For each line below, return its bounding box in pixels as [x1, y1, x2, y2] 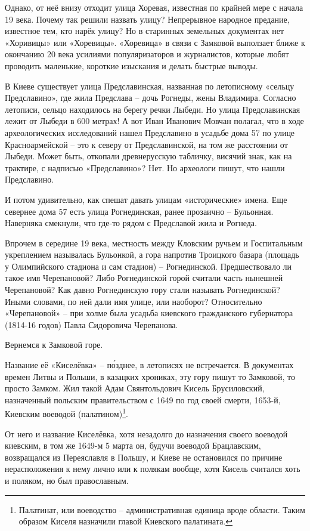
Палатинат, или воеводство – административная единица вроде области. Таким [18, 503, 305, 515]
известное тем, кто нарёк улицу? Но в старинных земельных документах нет [5, 24, 284, 37]
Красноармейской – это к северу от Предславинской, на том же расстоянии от [5, 138, 288, 150]
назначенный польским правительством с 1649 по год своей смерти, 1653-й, [5, 393, 281, 406]
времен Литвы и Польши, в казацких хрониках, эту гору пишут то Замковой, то [5, 370, 296, 382]
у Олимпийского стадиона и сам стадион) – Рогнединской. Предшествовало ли [5, 260, 292, 272]
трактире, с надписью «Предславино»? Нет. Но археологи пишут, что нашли [5, 161, 285, 174]
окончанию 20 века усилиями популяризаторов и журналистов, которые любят [5, 48, 289, 60]
